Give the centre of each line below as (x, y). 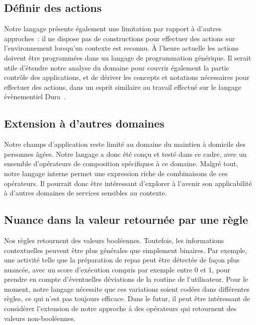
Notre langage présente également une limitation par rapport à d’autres (113, 29)
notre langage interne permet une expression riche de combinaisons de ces (116, 173)
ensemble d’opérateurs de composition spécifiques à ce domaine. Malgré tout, (121, 163)
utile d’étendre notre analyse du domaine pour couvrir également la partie (117, 67)
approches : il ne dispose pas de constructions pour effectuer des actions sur (120, 38)
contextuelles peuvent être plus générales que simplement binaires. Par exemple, (126, 250)
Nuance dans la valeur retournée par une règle (126, 220)
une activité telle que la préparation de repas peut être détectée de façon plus (122, 260)
